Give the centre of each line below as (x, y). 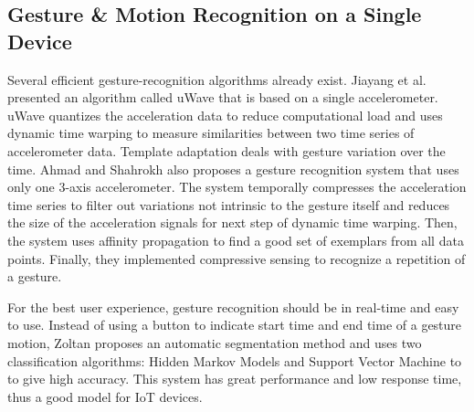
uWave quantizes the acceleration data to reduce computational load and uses (225, 115)
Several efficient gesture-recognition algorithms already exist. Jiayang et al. (217, 79)
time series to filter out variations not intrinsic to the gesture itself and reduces (229, 204)
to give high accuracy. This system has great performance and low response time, (235, 379)
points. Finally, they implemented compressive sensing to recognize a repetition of (237, 258)
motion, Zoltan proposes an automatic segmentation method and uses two (215, 342)
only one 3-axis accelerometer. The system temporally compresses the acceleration (237, 187)
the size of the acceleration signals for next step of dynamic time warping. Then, (232, 222)
